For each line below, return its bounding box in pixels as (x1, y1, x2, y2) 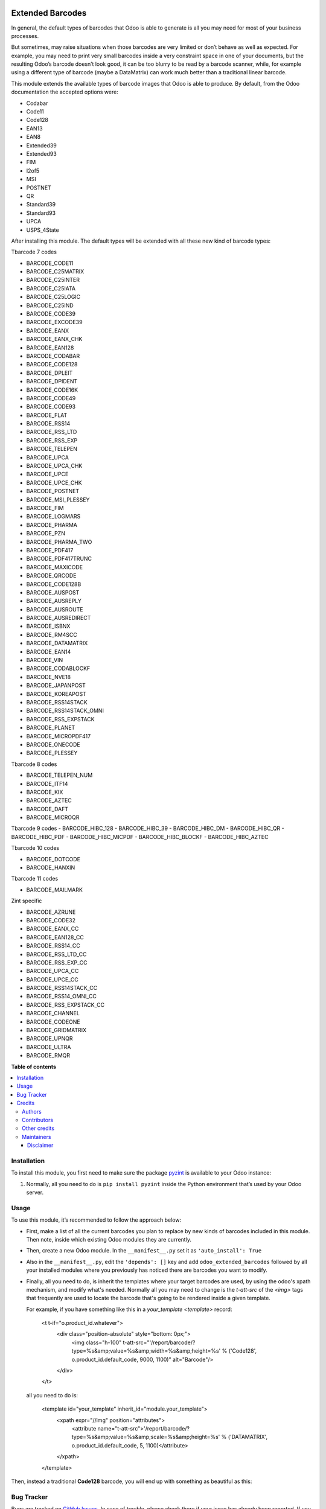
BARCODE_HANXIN (26, 864, 75, 872)
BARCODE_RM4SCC (26, 631, 78, 638)
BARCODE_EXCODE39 (26, 319, 83, 326)
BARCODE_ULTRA (26, 1043, 71, 1050)
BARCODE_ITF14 (26, 780, 68, 787)
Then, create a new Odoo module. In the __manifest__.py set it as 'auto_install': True (26, 1247, 262, 1254)
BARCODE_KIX (26, 788, 63, 796)
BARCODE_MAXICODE (26, 563, 83, 570)
